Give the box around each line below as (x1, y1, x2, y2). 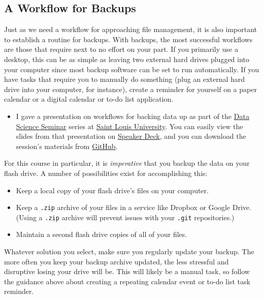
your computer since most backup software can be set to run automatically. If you (4, 64, 259, 74)
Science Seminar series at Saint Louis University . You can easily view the (16, 121, 243, 131)
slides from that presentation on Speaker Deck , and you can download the (16, 131, 246, 141)
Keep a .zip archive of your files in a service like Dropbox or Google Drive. (16, 202, 251, 213)
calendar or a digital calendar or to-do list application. (4, 94, 174, 104)
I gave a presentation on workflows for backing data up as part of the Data (16, 110, 249, 121)
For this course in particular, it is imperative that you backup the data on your (4, 158, 250, 168)
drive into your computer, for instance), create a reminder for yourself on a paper (4, 83, 257, 94)
